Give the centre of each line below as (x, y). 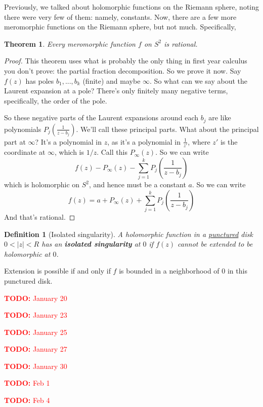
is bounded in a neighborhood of (169, 271)
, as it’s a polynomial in (144, 141)
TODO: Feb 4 (27, 400)
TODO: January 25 (36, 332)
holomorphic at (27, 253)
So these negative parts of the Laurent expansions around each (101, 117)
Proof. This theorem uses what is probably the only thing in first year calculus (126, 61)
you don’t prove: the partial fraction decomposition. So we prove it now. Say (123, 70)
